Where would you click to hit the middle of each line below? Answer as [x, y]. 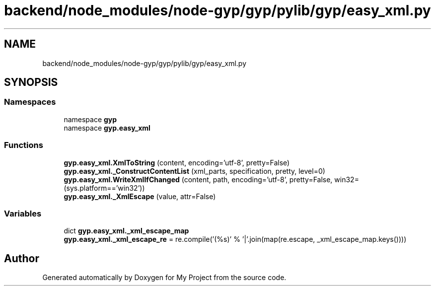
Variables [23, 213]
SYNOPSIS [31, 82]
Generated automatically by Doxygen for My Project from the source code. [164, 278]
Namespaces [30, 102]
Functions [24, 145]
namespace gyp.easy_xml [107, 128]
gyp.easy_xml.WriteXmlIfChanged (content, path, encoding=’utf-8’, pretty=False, [198, 179]
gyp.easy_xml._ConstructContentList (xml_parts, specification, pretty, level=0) [194, 171]
